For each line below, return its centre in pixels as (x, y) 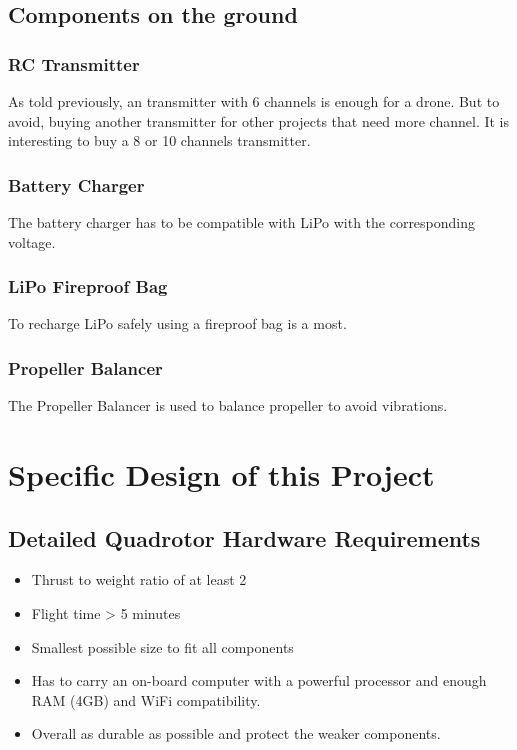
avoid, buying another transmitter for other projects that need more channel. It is (259, 120)
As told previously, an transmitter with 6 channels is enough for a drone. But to (254, 101)
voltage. (32, 241)
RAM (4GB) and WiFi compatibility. (146, 699)
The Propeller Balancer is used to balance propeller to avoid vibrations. (228, 405)
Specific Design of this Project (221, 474)
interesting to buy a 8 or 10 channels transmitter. (159, 140)
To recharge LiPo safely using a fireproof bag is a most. (177, 323)
